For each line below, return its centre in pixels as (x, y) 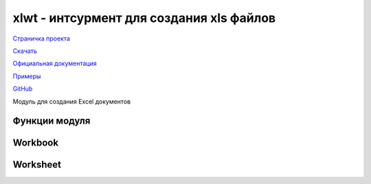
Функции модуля (52, 121)
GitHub (23, 89)
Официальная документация (55, 64)
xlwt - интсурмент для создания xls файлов (144, 18)
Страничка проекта (41, 38)
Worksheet (37, 165)
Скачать (25, 51)
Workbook (35, 143)
